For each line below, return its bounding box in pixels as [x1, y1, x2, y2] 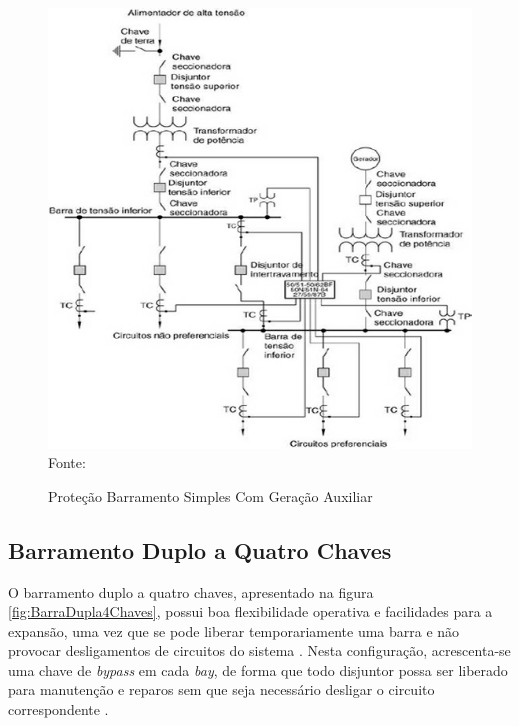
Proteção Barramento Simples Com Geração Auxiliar [48, 485, 373, 506]
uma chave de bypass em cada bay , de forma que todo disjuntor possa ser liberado [8, 659, 508, 680]
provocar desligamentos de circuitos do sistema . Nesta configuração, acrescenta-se [8, 640, 511, 661]
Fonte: [48, 452, 86, 473]
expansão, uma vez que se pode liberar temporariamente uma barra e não [8, 620, 460, 641]
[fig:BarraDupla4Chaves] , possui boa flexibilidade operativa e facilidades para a [8, 601, 493, 622]
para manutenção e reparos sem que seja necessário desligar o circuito [8, 679, 435, 700]
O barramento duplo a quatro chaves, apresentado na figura [8, 581, 374, 602]
